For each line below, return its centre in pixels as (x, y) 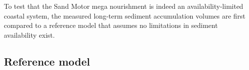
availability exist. (29, 35)
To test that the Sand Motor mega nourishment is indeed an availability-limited (124, 6)
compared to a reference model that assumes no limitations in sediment (111, 25)
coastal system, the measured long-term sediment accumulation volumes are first (125, 15)
